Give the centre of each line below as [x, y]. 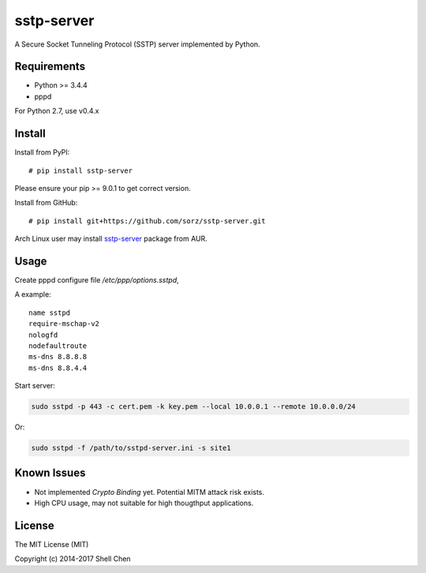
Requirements [50, 67]
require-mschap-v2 [64, 324]
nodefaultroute [58, 346]
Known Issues [50, 473]
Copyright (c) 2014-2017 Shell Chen [73, 559]
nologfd [43, 335]
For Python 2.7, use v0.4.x [57, 111]
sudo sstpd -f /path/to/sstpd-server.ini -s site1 [131, 448]
